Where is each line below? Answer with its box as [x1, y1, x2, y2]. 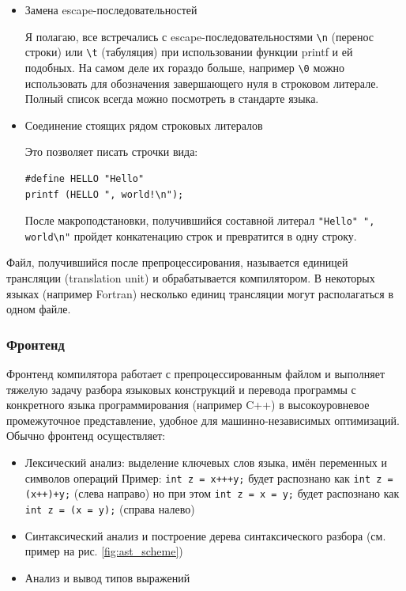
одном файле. [6, 301, 71, 317]
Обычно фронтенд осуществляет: [6, 427, 166, 444]
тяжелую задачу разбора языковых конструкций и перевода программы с [6, 381, 356, 397]
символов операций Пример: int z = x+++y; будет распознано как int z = [24, 469, 393, 486]
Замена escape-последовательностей [24, 2, 197, 17]
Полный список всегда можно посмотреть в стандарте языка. [24, 90, 319, 107]
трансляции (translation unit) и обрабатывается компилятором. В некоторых [6, 270, 375, 286]
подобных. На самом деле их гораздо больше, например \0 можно [24, 59, 345, 75]
